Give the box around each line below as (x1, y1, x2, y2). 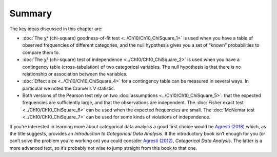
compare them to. (22, 49, 60, 55)
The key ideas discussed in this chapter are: (9, 26, 103, 32)
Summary (9, 8, 52, 19)
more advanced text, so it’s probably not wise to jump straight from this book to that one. (9, 145, 197, 151)
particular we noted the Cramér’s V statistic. (22, 85, 115, 91)
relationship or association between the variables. (22, 71, 128, 77)
